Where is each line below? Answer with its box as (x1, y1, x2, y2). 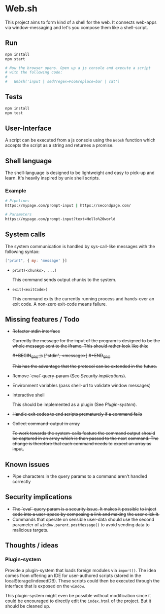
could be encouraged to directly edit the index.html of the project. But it (5, 598, 152, 604)
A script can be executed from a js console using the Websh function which (5, 137, 156, 143)
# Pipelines (5, 198, 30, 204)
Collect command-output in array (12, 421, 80, 427)
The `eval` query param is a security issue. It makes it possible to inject (12, 506, 157, 512)
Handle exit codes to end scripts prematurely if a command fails (12, 411, 142, 417)
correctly (12, 479, 31, 485)
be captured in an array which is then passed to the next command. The (12, 435, 159, 441)
